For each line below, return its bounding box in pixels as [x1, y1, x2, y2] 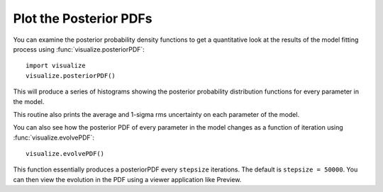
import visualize [26, 62, 86, 70]
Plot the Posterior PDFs [13, 11, 152, 26]
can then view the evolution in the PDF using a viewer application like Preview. [13, 175, 242, 183]
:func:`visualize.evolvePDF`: [13, 133, 95, 142]
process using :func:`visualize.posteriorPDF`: [13, 45, 145, 53]
